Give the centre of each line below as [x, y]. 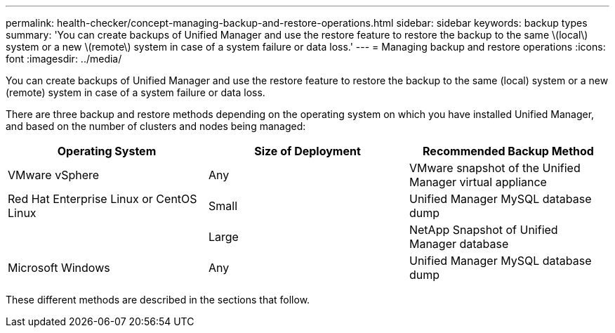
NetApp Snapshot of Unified [483, 230]
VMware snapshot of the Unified [495, 168]
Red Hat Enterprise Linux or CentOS [102, 199]
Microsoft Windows [59, 268]
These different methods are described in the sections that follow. [158, 300]
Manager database [459, 244]
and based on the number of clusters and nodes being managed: [156, 126]
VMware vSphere [54, 175]
